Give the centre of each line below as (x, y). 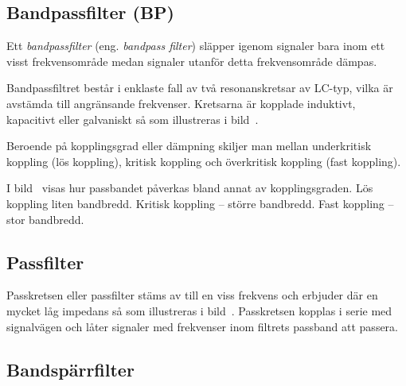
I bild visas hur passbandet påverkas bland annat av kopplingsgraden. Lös (190, 188)
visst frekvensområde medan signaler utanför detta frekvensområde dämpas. (192, 61)
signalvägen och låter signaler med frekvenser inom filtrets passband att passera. (202, 326)
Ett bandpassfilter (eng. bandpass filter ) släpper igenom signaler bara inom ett (196, 46)
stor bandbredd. (45, 219)
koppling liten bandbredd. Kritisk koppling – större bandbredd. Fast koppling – (200, 203)
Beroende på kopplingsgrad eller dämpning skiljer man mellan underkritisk (189, 146)
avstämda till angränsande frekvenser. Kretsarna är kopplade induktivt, (181, 103)
